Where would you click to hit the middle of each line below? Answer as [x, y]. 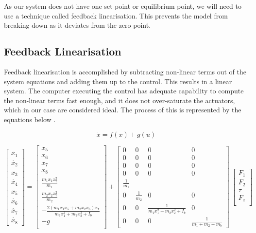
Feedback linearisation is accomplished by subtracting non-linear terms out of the [125, 71]
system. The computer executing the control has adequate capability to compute [124, 91]
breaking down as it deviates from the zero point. [77, 25]
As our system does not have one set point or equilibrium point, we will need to [123, 6]
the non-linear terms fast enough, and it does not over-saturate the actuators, [119, 100]
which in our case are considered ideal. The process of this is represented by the [123, 110]
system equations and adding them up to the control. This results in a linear [118, 81]
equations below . [30, 119]
